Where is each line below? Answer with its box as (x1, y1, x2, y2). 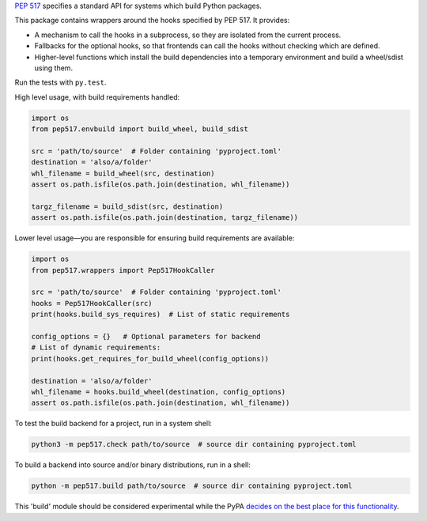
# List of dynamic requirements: (31, 343, 161, 352)
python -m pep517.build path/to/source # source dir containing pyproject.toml (31, 481, 353, 490)
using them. (34, 63, 74, 73)
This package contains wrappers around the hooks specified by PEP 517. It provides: (14, 16, 290, 25)
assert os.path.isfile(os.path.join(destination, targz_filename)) (31, 213, 299, 222)
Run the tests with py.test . (14, 77, 107, 87)
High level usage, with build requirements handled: (14, 92, 180, 102)
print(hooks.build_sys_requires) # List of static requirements (31, 310, 290, 319)
